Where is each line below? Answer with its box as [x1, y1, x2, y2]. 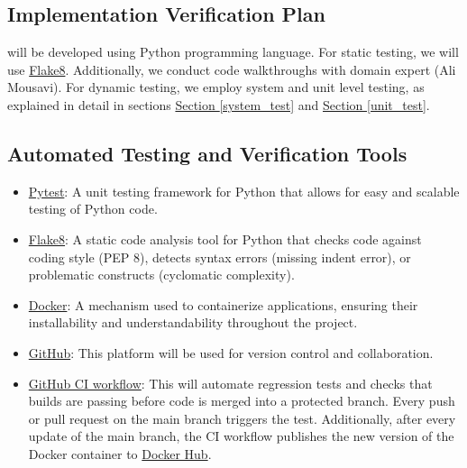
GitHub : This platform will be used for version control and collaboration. [28, 343, 434, 362]
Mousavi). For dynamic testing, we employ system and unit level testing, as [7, 78, 425, 96]
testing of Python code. [28, 199, 158, 218]
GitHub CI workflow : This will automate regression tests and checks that [28, 373, 433, 392]
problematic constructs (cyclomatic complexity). [28, 265, 295, 284]
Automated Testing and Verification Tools [7, 139, 407, 167]
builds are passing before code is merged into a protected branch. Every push [28, 391, 455, 410]
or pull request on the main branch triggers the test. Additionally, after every [28, 408, 456, 427]
